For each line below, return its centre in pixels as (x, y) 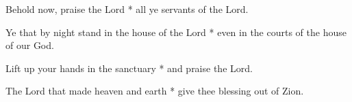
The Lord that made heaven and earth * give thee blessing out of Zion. (155, 91)
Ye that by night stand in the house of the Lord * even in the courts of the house (176, 32)
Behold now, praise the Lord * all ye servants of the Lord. (127, 9)
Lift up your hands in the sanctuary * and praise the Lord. (129, 68)
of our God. (30, 45)
